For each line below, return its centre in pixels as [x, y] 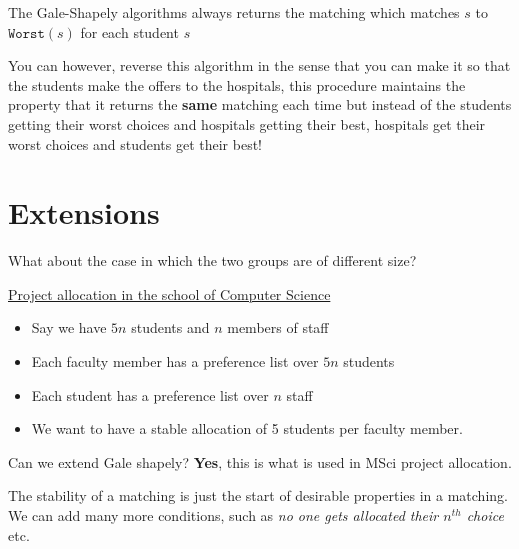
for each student [129, 31]
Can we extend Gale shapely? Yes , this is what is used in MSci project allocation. [260, 461]
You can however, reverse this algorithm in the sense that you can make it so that [259, 65]
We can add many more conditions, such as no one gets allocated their [223, 515]
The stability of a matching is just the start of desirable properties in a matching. [258, 495]
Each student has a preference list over [150, 394]
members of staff [278, 327]
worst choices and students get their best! [135, 143]
